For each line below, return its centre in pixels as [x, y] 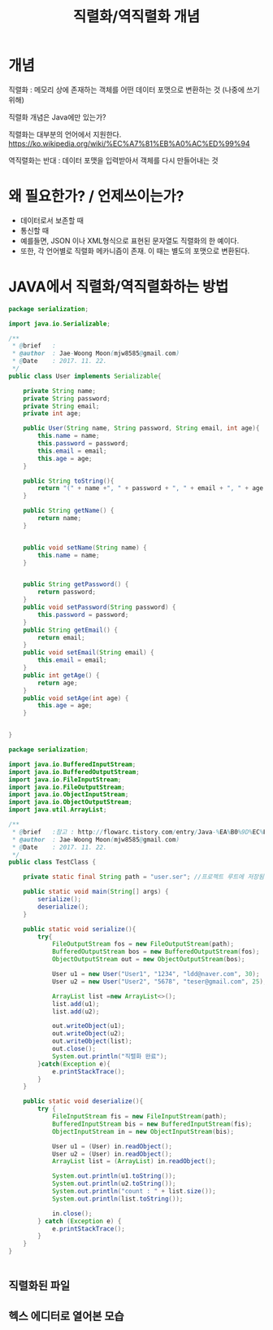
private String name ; [59, 391]
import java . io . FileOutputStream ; [67, 787]
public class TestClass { [52, 862]
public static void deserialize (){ [83, 1101]
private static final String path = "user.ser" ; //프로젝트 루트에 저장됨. [145, 877]
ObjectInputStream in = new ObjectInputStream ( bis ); [143, 1131]
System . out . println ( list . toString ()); [117, 1199]
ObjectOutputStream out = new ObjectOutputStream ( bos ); [148, 960]
